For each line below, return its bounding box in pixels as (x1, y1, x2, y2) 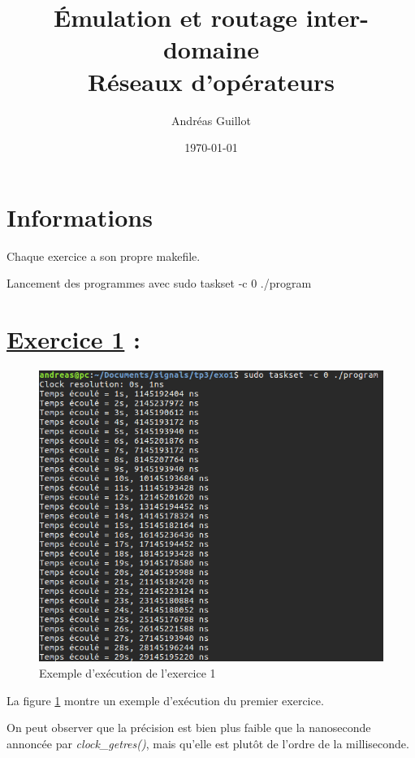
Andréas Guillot (171, 111, 251, 128)
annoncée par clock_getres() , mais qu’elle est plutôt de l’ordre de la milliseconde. (6, 734, 409, 752)
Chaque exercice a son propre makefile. (6, 247, 201, 264)
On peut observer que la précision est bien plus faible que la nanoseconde (6, 719, 371, 736)
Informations (6, 200, 153, 233)
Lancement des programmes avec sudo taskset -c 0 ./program (6, 275, 312, 292)
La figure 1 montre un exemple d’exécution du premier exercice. (6, 691, 324, 708)
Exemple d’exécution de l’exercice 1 (39, 665, 216, 682)
